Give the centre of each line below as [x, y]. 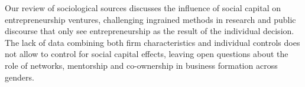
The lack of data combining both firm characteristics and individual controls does [152, 42]
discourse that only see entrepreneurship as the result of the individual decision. [150, 31]
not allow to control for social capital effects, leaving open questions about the [147, 54]
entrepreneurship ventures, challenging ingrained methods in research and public [150, 19]
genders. [20, 77]
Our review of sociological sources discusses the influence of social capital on [143, 8]
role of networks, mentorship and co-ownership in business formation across [141, 65]
